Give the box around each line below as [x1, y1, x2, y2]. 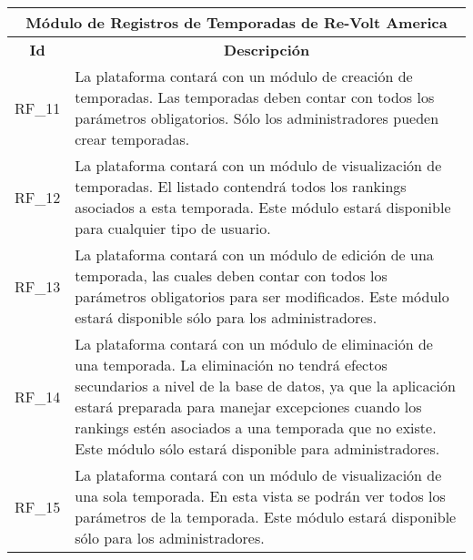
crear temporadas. [75, 128, 190, 149]
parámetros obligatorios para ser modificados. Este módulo [75, 286, 449, 307]
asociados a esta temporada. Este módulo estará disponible [75, 197, 451, 218]
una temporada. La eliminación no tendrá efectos [75, 354, 387, 375]
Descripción [224, 39, 310, 60]
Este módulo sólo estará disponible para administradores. [75, 438, 440, 459]
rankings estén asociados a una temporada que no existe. [75, 417, 437, 438]
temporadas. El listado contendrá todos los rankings [75, 176, 407, 197]
